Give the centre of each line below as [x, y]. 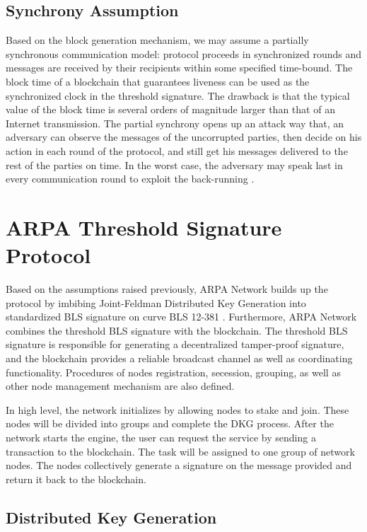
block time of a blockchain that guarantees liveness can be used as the [158, 81]
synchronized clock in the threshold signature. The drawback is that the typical [178, 95]
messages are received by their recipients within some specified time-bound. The [179, 68]
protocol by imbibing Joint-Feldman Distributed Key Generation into [156, 302]
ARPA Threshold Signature [144, 227]
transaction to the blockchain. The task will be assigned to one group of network [180, 451]
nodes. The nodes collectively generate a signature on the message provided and [179, 465]
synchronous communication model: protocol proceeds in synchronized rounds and [184, 53]
